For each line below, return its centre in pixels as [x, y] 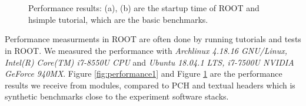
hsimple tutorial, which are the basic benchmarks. [118, 19]
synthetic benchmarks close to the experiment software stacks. [117, 96]
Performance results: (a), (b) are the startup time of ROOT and [144, 8]
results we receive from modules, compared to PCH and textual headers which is [150, 85]
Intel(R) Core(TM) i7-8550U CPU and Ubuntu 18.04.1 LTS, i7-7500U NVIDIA [149, 62]
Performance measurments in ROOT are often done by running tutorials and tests [153, 39]
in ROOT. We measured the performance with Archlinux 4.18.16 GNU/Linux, [146, 50]
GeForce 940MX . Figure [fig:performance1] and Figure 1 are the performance [144, 73]
